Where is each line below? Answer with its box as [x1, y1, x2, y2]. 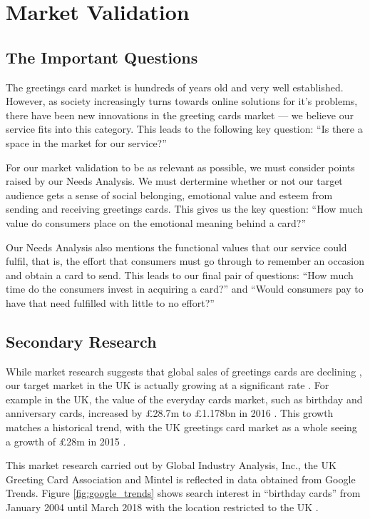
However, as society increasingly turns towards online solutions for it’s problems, [6, 94, 358, 109]
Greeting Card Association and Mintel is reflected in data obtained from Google [6, 471, 356, 486]
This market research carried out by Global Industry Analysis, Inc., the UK [6, 458, 336, 473]
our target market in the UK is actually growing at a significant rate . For [6, 378, 329, 393]
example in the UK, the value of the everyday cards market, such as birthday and [6, 391, 363, 406]
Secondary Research [6, 330, 157, 352]
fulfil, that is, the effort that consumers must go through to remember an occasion [6, 253, 365, 268]
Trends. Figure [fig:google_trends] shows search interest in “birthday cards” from [6, 485, 361, 500]
